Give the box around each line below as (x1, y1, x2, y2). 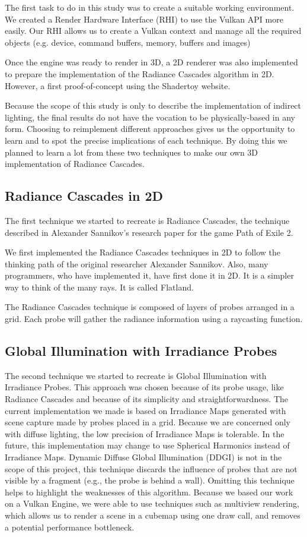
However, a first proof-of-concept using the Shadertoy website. (5, 79, 231, 91)
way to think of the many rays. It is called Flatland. (5, 280, 194, 293)
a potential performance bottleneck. (5, 520, 135, 533)
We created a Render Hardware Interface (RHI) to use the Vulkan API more (5, 12, 283, 25)
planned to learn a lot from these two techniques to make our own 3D (5, 146, 258, 158)
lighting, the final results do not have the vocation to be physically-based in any (5, 110, 295, 123)
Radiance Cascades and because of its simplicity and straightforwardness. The (5, 393, 289, 405)
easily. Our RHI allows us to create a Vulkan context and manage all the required (5, 24, 302, 37)
